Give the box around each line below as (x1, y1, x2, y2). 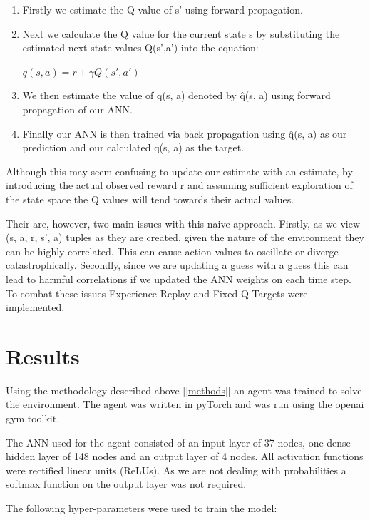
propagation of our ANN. (22, 101, 133, 116)
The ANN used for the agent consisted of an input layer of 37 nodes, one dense (6, 434, 351, 449)
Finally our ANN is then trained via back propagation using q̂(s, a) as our (22, 126, 347, 141)
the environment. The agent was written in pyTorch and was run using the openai (6, 397, 364, 412)
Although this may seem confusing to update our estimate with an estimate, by (6, 163, 353, 178)
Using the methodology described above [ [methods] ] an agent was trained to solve (6, 382, 362, 397)
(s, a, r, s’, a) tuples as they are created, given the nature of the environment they (6, 230, 364, 245)
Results (6, 341, 80, 370)
